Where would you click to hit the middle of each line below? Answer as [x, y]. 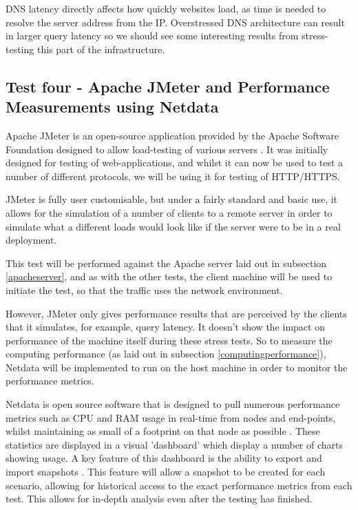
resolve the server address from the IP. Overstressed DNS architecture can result [175, 22]
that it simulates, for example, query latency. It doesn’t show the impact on [165, 327]
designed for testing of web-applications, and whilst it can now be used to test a [175, 163]
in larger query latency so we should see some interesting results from [152, 36]
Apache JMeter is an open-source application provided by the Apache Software [172, 135]
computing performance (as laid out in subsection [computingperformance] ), [166, 354]
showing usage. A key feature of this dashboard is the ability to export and [164, 458]
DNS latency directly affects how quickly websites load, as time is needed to [166, 8]
